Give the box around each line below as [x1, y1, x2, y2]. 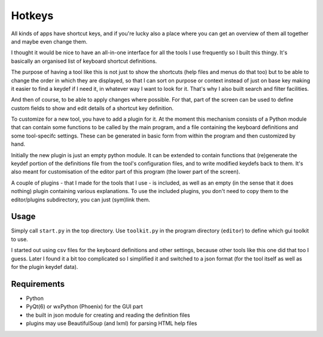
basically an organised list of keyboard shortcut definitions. [11, 57, 157, 65]
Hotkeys [11, 9, 54, 22]
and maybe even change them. [11, 38, 88, 45]
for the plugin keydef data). [11, 264, 78, 271]
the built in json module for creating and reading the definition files [26, 311, 191, 318]
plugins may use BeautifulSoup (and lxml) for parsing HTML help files [26, 320, 197, 327]
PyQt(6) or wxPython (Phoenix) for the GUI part [26, 303, 143, 310]
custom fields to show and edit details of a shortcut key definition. [11, 105, 174, 112]
